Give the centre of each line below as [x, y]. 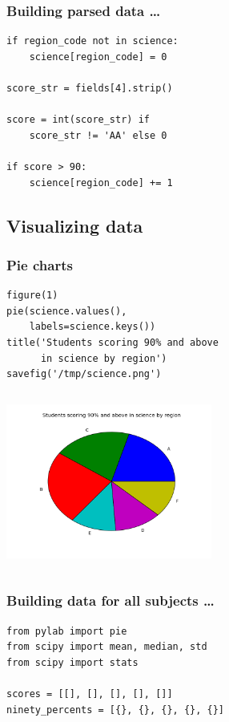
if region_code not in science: [92, 41]
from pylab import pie [67, 631]
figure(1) [32, 296]
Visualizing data [75, 225]
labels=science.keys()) [92, 327]
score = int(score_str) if [78, 120]
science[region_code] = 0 [98, 57]
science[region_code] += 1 [101, 183]
